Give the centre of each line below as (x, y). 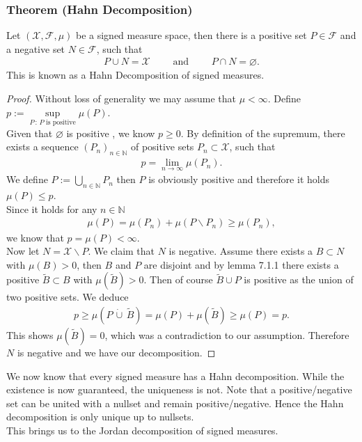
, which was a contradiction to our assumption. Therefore (227, 334)
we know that (35, 237)
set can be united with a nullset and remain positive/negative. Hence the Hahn (175, 403)
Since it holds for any (52, 208)
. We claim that (121, 251)
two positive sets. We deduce (68, 297)
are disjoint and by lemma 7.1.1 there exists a (241, 264)
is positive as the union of (299, 279)
